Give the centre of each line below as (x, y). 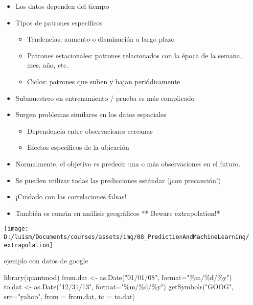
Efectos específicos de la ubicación (78, 147)
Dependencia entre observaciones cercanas (90, 130)
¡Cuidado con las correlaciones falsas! (71, 197)
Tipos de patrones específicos (59, 22)
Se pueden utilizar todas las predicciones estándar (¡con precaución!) (118, 180)
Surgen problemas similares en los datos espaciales (91, 114)
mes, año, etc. (48, 65)
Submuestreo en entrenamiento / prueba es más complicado (105, 98)
